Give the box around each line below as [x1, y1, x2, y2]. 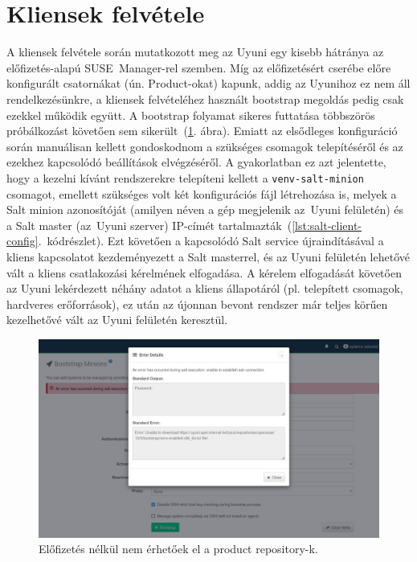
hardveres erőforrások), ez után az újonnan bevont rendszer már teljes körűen [6, 295, 388, 312]
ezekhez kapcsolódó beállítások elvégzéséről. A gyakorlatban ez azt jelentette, [6, 154, 386, 170]
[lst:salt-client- [292, 216, 362, 233]
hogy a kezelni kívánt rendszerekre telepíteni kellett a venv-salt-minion [6, 169, 364, 186]
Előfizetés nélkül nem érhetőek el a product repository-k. [39, 540, 318, 557]
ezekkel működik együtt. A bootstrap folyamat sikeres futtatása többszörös [6, 106, 375, 123]
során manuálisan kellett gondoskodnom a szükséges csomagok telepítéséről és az [6, 137, 403, 154]
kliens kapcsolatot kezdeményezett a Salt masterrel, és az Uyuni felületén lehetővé [6, 248, 410, 265]
